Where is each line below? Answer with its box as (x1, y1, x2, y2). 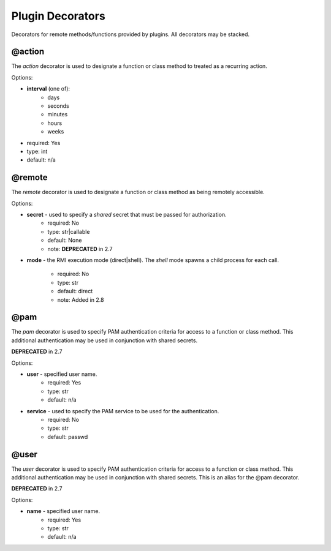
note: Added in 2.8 (57, 296, 104, 303)
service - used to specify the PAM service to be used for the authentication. (26, 407, 219, 414)
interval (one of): (26, 85, 70, 92)
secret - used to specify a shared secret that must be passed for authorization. (26, 211, 227, 219)
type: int (26, 148, 48, 155)
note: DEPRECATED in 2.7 (47, 245, 113, 252)
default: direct (57, 288, 93, 295)
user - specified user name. (26, 370, 97, 378)
